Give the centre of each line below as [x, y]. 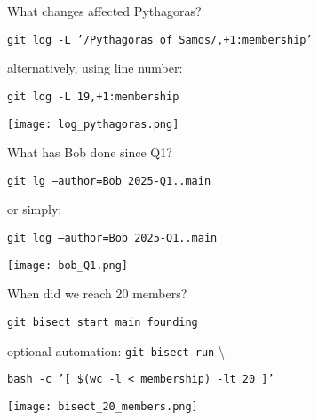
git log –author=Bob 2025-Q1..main [112, 238]
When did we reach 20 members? [97, 293]
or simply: [35, 209]
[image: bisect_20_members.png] [103, 406]
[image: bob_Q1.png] [68, 265]
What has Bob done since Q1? [90, 152]
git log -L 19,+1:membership [93, 96]
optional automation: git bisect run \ [116, 350]
